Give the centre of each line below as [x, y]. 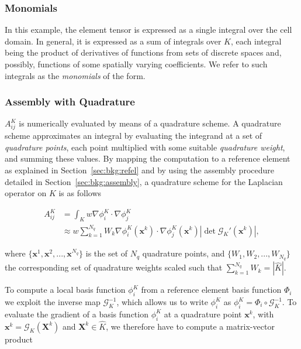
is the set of [107, 253]
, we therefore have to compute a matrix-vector [190, 326]
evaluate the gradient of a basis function [77, 314]
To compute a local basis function [65, 290]
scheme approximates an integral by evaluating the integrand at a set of [134, 136]
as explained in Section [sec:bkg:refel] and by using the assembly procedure [139, 170]
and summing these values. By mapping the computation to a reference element [148, 158]
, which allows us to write [162, 302]
